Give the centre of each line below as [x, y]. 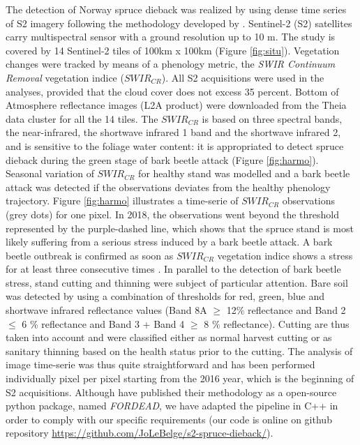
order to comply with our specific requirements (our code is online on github [169, 419]
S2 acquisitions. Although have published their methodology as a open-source [171, 392]
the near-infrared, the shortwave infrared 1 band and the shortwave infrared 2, [173, 132]
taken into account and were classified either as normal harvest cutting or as [169, 337]
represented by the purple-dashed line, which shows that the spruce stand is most [180, 228]
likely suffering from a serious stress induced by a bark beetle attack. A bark [169, 242]
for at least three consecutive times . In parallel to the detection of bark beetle [173, 269]
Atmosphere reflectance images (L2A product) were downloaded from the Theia [176, 105]
